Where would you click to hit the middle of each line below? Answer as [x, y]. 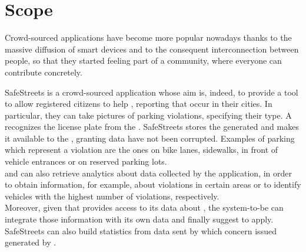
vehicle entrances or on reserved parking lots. [86, 161]
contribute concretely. [44, 72]
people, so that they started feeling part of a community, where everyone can [143, 60]
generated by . [31, 242]
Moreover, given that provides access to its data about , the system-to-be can [144, 207]
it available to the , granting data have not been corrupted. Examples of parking [150, 138]
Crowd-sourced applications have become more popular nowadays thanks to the [148, 37]
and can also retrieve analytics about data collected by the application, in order [148, 173]
